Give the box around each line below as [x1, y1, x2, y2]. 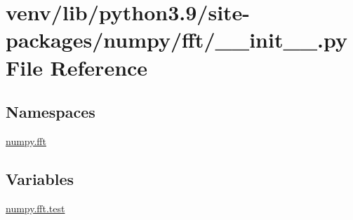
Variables [6, 167, 74, 189]
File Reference [6, 53, 148, 81]
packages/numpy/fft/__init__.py [6, 25, 348, 54]
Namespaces [6, 101, 95, 123]
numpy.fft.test [6, 200, 65, 215]
